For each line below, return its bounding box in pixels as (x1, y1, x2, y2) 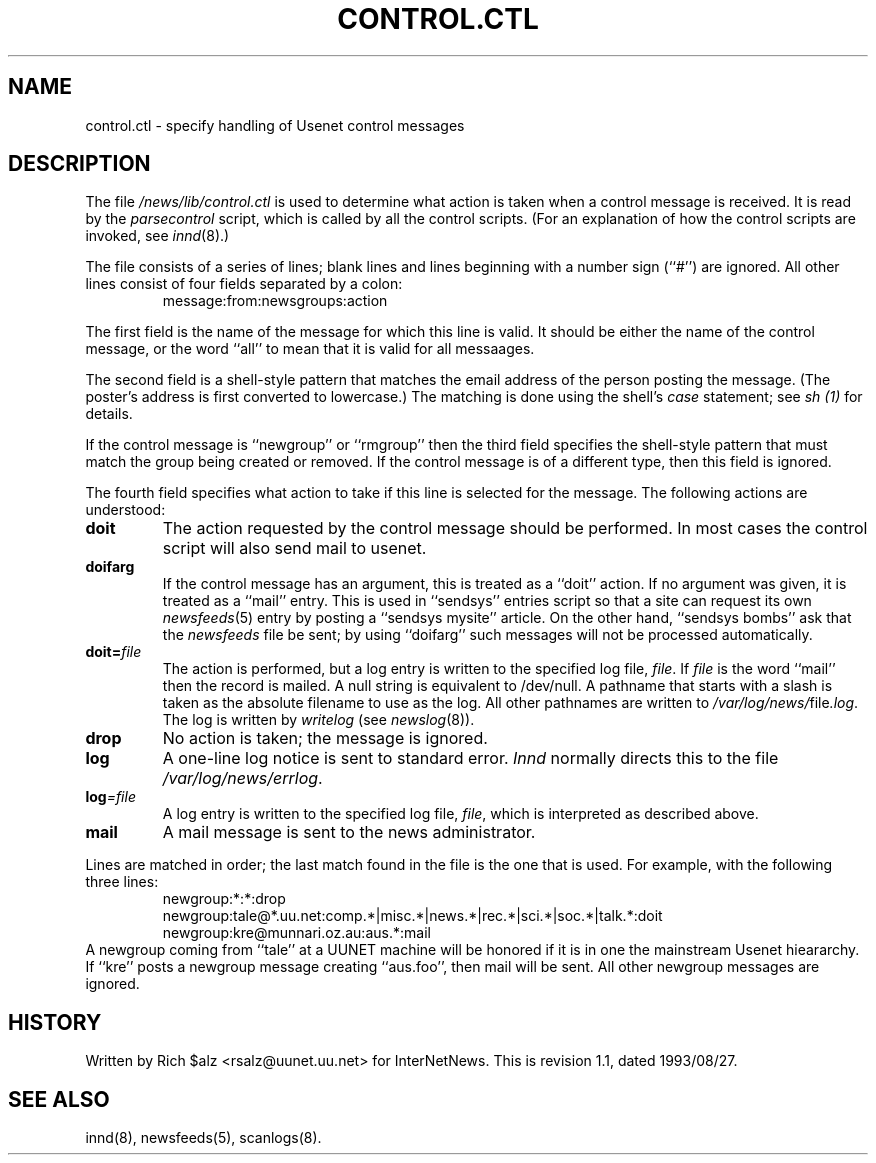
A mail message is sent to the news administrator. (162, 822, 536, 843)
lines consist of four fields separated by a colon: (85, 275, 403, 293)
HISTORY (8, 1009, 102, 1035)
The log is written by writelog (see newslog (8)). (162, 711, 475, 729)
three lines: (85, 873, 159, 891)
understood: (85, 501, 166, 519)
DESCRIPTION (8, 151, 151, 177)
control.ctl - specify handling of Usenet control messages (85, 116, 465, 134)
